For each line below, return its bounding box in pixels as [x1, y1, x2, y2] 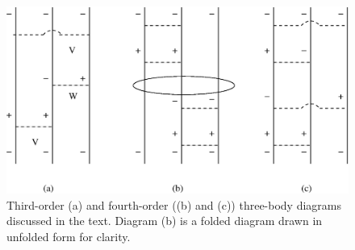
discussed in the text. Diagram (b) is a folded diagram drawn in [6, 212, 323, 229]
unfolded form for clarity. [6, 228, 131, 245]
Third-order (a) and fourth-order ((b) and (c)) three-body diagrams [6, 196, 342, 213]
